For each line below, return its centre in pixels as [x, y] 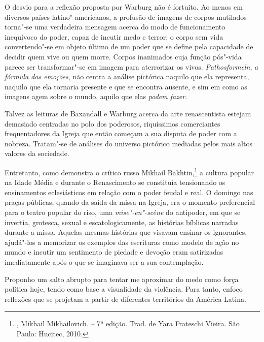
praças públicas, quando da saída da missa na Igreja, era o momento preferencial [130, 202]
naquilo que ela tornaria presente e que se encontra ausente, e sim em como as [126, 86]
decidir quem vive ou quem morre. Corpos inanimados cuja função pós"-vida [123, 56]
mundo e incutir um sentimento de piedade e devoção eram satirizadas [114, 252]
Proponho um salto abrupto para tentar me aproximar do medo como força [122, 279]
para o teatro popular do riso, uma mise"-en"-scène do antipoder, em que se [123, 212]
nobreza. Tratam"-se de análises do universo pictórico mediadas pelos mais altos [128, 143]
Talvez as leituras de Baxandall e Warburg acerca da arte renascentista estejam [128, 113]
